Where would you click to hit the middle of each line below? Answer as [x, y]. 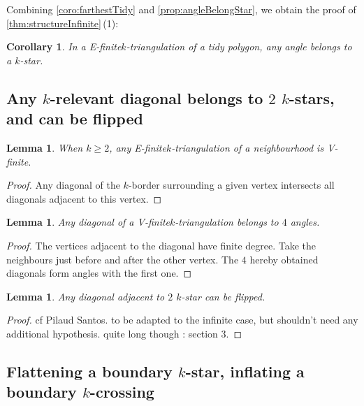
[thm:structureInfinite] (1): [63, 23]
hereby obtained [284, 259]
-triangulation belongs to [227, 222]
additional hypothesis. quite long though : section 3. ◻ [124, 333]
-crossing [122, 392]
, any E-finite [138, 147]
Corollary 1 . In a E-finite [64, 46]
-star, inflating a [245, 371]
